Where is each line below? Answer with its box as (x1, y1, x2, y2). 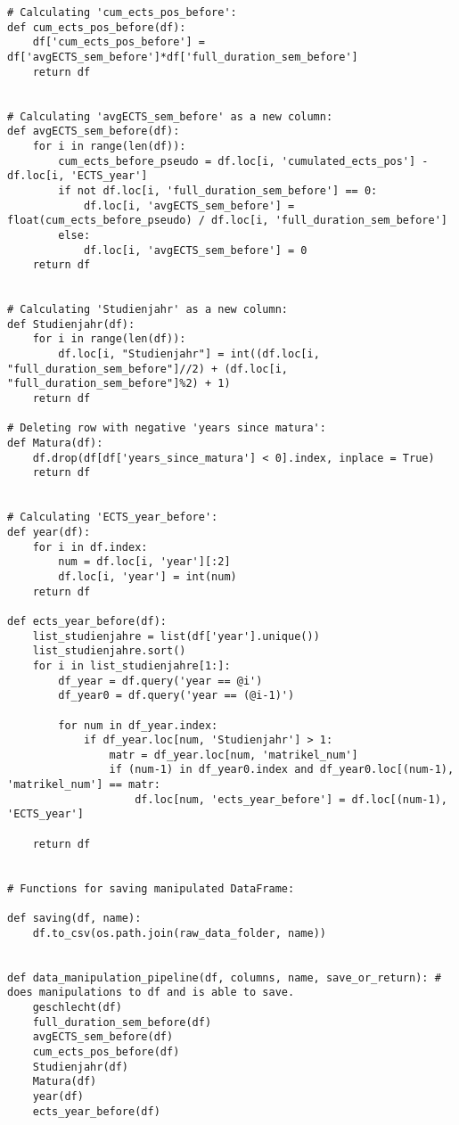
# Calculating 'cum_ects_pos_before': (7, 6, 237, 19)
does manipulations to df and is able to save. (7, 986, 295, 999)
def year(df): (7, 525, 91, 538)
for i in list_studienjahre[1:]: (32, 659, 231, 672)
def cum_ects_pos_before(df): (7, 21, 186, 34)
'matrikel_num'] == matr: (7, 778, 160, 792)
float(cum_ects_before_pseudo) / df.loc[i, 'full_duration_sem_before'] (7, 214, 447, 227)
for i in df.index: (32, 540, 148, 554)
